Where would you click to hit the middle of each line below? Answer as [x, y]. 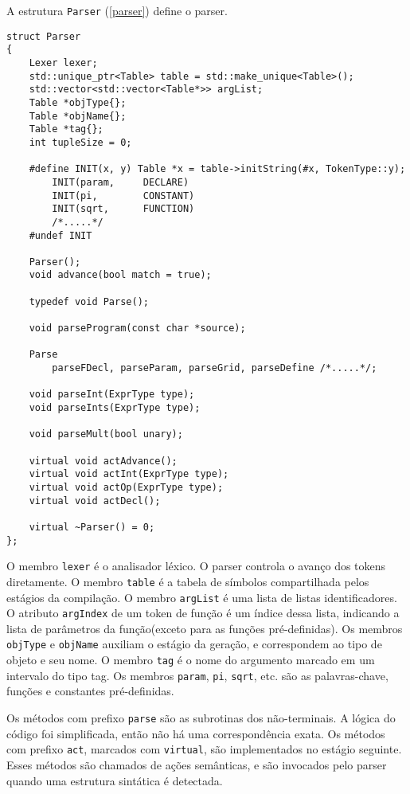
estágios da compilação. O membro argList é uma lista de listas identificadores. [202, 597]
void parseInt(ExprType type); [112, 395]
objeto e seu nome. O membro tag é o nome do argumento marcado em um [191, 660]
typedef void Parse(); [89, 301]
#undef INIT [61, 235]
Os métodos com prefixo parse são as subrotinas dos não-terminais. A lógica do [201, 718]
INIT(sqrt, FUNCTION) [123, 209]
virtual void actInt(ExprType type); [129, 474]
